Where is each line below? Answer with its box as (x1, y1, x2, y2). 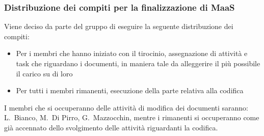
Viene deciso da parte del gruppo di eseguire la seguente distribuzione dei (4, 21, 233, 32)
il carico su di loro (16, 68, 73, 78)
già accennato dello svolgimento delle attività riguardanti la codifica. (4, 122, 218, 132)
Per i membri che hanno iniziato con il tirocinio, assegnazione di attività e (16, 48, 248, 59)
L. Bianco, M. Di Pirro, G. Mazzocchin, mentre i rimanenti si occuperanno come (4, 112, 259, 123)
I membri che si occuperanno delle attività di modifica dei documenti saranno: (4, 102, 248, 113)
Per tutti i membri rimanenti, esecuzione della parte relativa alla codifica (16, 85, 244, 96)
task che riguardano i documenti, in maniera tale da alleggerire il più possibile (16, 58, 260, 68)
